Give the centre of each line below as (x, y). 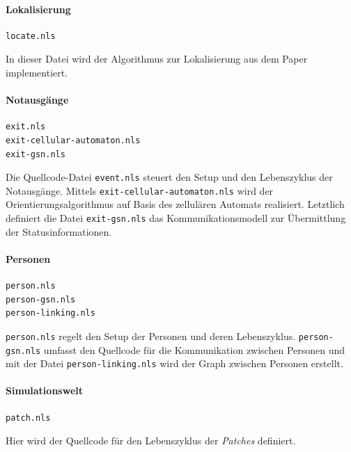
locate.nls (31, 36)
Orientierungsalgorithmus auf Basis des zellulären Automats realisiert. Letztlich (175, 204)
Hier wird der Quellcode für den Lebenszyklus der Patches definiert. (151, 441)
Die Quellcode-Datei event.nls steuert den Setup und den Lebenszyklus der (169, 177)
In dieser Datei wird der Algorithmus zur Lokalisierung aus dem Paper (157, 59)
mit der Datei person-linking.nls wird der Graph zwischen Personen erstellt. (174, 363)
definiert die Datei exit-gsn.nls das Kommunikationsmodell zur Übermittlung (176, 218)
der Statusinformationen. (59, 231)
